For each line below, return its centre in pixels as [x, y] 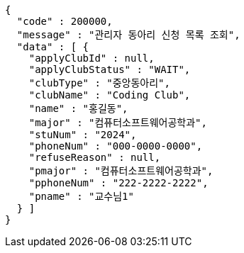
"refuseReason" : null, [95, 157]
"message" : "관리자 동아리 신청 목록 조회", [128, 35]
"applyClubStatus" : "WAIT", [110, 69]
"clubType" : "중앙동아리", [99, 83]
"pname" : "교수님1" [81, 196]
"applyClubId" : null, [91, 58]
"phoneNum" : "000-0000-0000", [116, 146]
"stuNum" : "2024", [83, 135]
